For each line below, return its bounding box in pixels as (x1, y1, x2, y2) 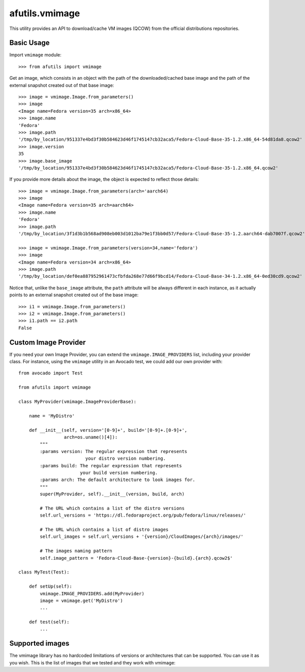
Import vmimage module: (9, 52, 62, 58)
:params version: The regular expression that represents (40, 449, 188, 454)
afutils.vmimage (9, 8, 80, 19)
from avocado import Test (18, 370, 83, 376)
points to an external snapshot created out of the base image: (9, 292, 139, 298)
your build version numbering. (79, 470, 158, 475)
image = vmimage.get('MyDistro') (40, 597, 123, 603)
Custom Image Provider (9, 338, 86, 346)
